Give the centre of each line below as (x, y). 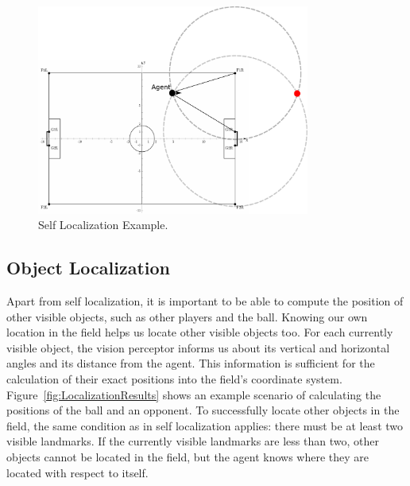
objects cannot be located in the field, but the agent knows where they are (188, 457)
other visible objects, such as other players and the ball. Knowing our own (187, 316)
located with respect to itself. (77, 472)
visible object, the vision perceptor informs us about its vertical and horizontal (198, 347)
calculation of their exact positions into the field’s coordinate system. (174, 379)
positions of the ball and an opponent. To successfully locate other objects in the (203, 410)
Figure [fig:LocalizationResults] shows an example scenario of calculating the (194, 394)
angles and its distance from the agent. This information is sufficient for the (191, 363)
